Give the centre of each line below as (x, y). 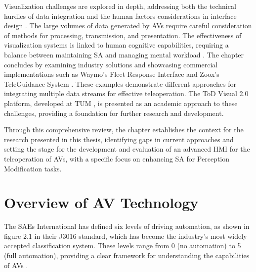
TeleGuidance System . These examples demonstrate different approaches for (120, 83)
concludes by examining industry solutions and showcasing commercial (111, 64)
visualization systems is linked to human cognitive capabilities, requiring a (116, 45)
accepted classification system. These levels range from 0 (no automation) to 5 (123, 245)
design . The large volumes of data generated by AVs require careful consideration (128, 26)
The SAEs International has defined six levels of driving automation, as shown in (127, 226)
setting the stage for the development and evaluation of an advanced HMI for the (127, 149)
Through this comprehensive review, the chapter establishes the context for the (124, 130)
